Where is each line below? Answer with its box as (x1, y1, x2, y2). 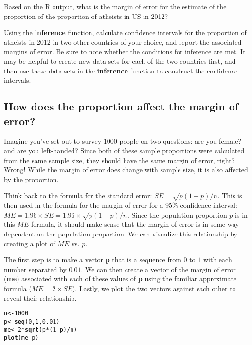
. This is (217, 190, 242, 200)
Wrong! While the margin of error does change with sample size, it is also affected (4, 164, 248, 175)
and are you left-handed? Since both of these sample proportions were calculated (4, 145, 245, 155)
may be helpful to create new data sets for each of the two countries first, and (4, 55, 236, 66)
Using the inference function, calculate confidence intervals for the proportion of (4, 27, 247, 37)
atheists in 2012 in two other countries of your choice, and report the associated (4, 36, 242, 47)
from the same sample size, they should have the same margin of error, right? (4, 155, 235, 165)
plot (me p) (4, 334, 39, 342)
